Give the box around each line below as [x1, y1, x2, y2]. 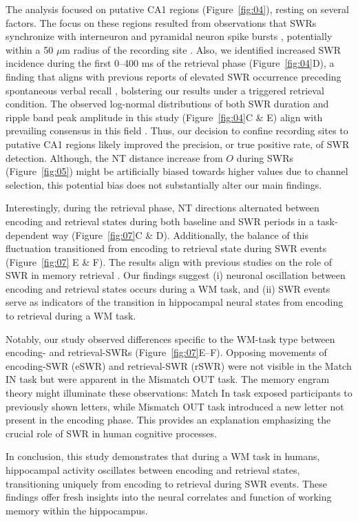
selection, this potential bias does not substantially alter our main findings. [6, 177, 322, 191]
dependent [6, 227, 50, 242]
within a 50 [6, 42, 54, 56]
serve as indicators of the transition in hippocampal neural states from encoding [6, 295, 344, 309]
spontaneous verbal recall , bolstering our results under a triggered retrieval [6, 83, 324, 97]
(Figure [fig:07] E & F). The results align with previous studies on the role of [6, 254, 333, 269]
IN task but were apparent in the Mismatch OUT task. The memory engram [6, 372, 330, 386]
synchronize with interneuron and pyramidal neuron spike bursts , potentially [6, 29, 333, 43]
